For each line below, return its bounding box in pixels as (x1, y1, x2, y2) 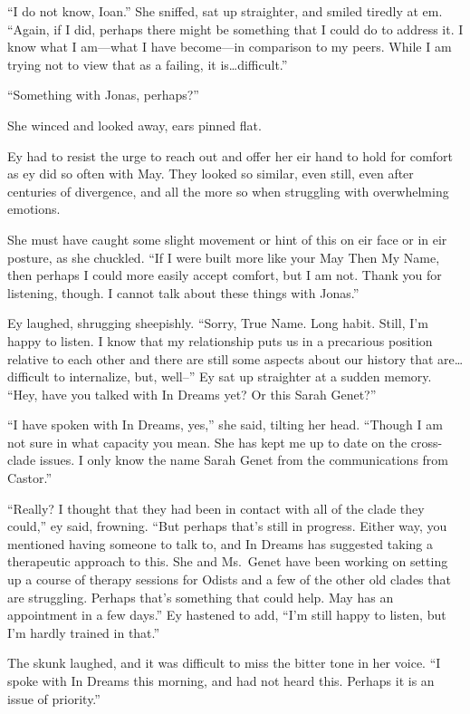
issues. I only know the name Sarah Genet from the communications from (39, 450, 448, 469)
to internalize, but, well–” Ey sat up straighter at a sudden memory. (53, 367, 432, 386)
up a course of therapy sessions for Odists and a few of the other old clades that (7, 570, 451, 589)
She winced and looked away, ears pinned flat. (7, 115, 262, 134)
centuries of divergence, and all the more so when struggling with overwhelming (7, 181, 449, 200)
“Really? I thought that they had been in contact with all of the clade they (7, 498, 425, 517)
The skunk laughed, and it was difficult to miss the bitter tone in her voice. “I (7, 653, 441, 672)
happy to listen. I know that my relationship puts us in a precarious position (7, 331, 433, 350)
